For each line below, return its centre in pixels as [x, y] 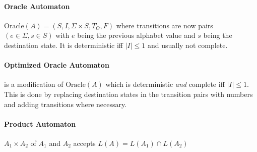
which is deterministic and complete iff [165, 84]
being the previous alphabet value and [136, 35]
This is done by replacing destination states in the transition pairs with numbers [128, 94]
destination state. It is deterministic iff [63, 45]
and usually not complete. [187, 45]
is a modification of [34, 84]
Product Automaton [40, 123]
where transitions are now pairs [165, 25]
